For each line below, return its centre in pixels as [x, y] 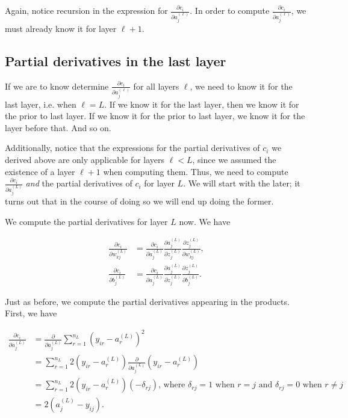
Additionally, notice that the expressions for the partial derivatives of [132, 148]
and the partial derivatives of [79, 183]
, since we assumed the [234, 159]
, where [172, 385]
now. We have [205, 221]
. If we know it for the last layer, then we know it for [202, 104]
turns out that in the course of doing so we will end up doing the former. [139, 201]
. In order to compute [230, 10]
